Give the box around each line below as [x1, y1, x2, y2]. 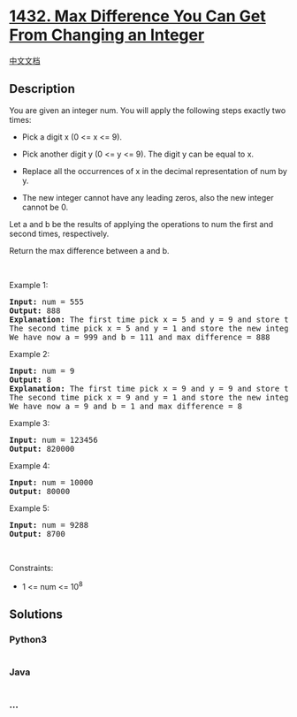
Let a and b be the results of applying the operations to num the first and [9, 218, 274, 229]
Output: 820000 [9, 444, 75, 454]
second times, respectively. [9, 228, 110, 239]
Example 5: [9, 502, 50, 514]
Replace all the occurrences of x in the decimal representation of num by [21, 165, 287, 176]
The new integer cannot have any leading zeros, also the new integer [21, 192, 274, 202]
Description [9, 81, 75, 96]
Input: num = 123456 [9, 435, 99, 445]
